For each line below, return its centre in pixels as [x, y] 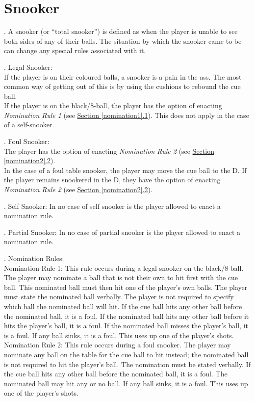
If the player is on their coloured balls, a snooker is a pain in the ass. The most [123, 76]
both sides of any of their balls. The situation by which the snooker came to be [123, 41]
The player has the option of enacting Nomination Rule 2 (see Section [109, 151]
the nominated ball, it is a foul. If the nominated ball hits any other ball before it [127, 316]
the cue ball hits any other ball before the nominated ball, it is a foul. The [116, 374]
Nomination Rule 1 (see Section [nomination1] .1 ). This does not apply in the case [127, 115]
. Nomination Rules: [34, 258]
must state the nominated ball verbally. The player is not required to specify [119, 297]
